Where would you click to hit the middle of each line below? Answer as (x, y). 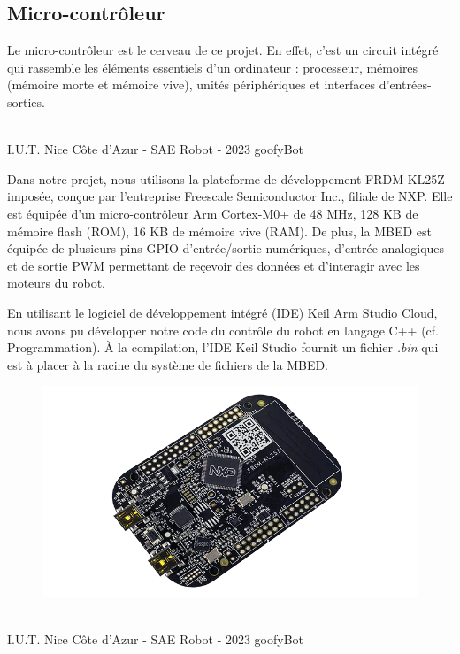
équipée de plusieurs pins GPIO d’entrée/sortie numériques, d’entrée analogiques (226, 248)
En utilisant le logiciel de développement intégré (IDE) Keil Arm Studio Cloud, (222, 312)
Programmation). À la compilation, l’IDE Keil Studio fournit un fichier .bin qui (223, 347)
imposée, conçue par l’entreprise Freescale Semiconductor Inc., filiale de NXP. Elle (230, 196)
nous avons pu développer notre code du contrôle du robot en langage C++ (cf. (223, 330)
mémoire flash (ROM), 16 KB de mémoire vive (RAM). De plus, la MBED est (219, 231)
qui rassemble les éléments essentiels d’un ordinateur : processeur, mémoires (213, 67)
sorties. (26, 101)
